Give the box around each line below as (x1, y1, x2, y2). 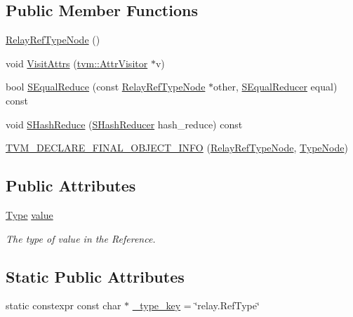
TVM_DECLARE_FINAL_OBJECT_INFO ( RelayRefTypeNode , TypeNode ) (6, 140, 348, 155)
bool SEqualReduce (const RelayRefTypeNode (6, 79, 206, 94)
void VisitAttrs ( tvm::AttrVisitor (6, 55, 148, 70)
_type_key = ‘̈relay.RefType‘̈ (132, 298, 260, 313)
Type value (6, 207, 53, 222)
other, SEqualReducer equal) (213, 79, 338, 94)
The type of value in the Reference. (6, 231, 156, 245)
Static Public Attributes (6, 265, 185, 287)
